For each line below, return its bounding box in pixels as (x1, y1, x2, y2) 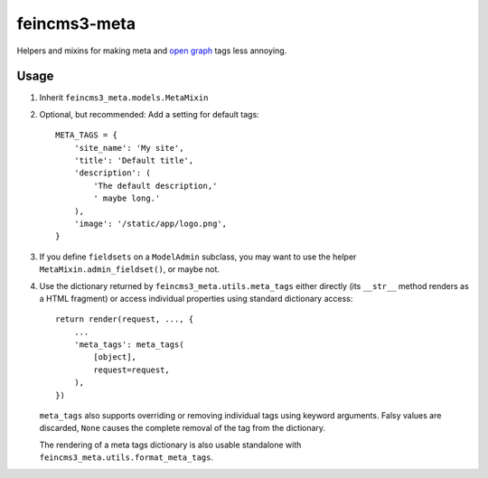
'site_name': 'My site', (73, 143, 184, 153)
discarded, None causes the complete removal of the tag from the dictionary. (39, 423, 325, 434)
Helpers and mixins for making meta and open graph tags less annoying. (16, 45, 287, 56)
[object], (93, 352, 137, 362)
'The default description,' (93, 181, 218, 191)
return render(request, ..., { (55, 314, 194, 324)
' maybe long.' (93, 193, 161, 203)
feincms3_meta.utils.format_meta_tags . (39, 452, 214, 463)
